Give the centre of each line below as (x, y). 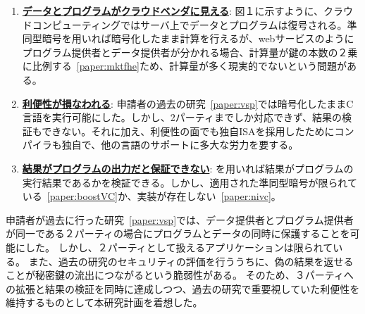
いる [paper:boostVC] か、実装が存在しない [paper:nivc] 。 (151, 196)
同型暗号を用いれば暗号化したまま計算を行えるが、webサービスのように (188, 38)
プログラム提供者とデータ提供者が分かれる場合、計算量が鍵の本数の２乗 (190, 52)
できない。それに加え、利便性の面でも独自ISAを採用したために (188, 131)
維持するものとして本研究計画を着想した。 (104, 302)
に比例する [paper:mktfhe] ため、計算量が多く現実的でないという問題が (184, 66)
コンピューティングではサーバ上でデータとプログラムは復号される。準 (194, 24)
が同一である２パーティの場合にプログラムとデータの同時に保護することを (178, 233)
